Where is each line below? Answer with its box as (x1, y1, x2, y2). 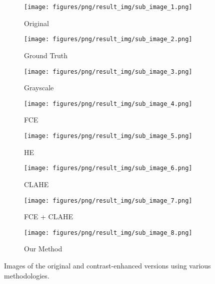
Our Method (24, 243, 62, 254)
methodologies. (4, 270, 49, 280)
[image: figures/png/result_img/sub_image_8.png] (24, 229, 192, 236)
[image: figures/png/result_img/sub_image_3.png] (24, 68, 192, 75)
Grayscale (24, 82, 54, 93)
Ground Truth (24, 50, 67, 60)
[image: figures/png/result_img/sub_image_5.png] (24, 132, 192, 139)
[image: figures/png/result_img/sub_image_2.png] (24, 36, 192, 43)
